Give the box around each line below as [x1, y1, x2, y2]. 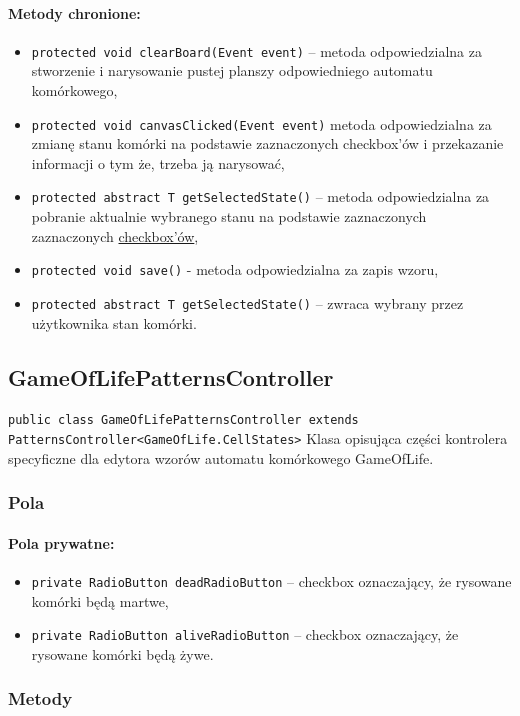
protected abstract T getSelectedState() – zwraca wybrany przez [31, 292, 464, 313]
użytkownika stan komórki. [31, 312, 197, 333]
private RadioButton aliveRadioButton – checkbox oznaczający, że [31, 624, 459, 645]
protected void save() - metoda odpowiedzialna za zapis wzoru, [31, 259, 439, 280]
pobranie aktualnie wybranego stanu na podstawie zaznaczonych [31, 206, 427, 227]
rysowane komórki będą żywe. [31, 643, 214, 664]
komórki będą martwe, [31, 590, 169, 611]
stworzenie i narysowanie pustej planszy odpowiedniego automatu [31, 60, 433, 81]
